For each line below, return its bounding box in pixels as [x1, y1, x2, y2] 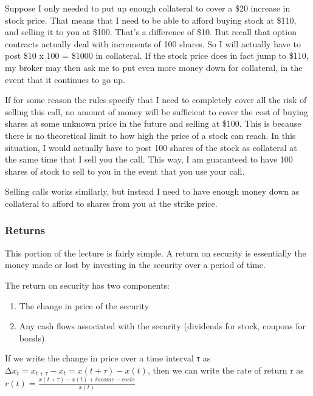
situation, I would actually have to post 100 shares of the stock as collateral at [5, 141, 297, 153]
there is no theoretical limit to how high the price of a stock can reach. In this [5, 129, 296, 141]
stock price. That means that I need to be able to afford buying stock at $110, [5, 13, 297, 26]
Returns [5, 223, 46, 238]
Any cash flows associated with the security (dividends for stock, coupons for [19, 320, 306, 332]
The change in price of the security [19, 299, 150, 312]
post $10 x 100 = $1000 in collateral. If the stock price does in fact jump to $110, [5, 49, 309, 62]
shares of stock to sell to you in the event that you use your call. [5, 164, 245, 177]
